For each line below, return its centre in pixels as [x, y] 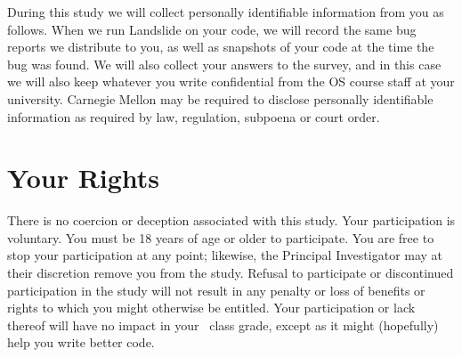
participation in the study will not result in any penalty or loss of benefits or [216, 290]
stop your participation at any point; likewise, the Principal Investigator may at [225, 255]
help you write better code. [81, 342]
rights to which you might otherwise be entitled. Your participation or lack [211, 308]
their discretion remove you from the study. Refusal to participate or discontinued [231, 273]
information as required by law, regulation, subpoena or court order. [194, 116]
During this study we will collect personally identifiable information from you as [226, 12]
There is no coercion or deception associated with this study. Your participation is [231, 220]
